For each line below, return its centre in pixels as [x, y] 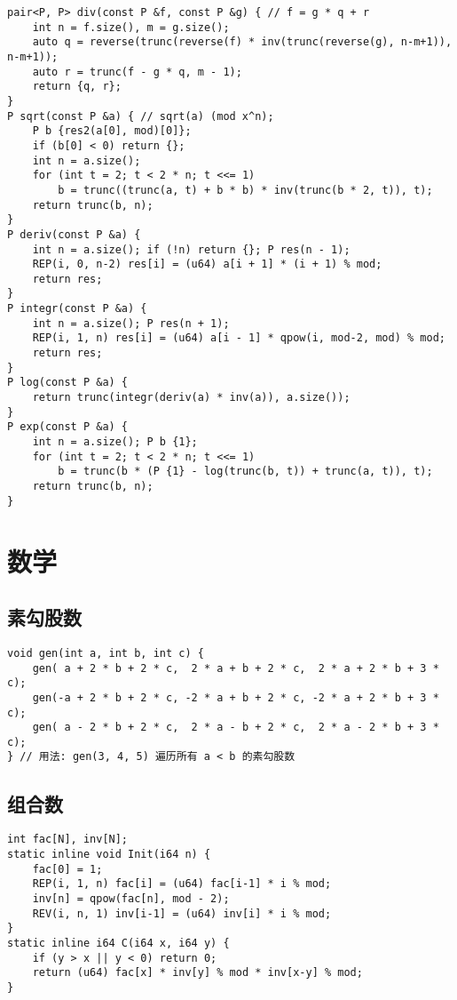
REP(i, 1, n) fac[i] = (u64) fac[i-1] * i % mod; [182, 884]
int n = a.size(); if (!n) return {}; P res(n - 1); [191, 249]
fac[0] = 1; [67, 869]
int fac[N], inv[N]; [68, 840]
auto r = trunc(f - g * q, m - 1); [137, 72]
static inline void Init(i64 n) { [109, 854]
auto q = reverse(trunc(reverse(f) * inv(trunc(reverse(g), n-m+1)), [242, 42]
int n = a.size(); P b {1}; [115, 442]
